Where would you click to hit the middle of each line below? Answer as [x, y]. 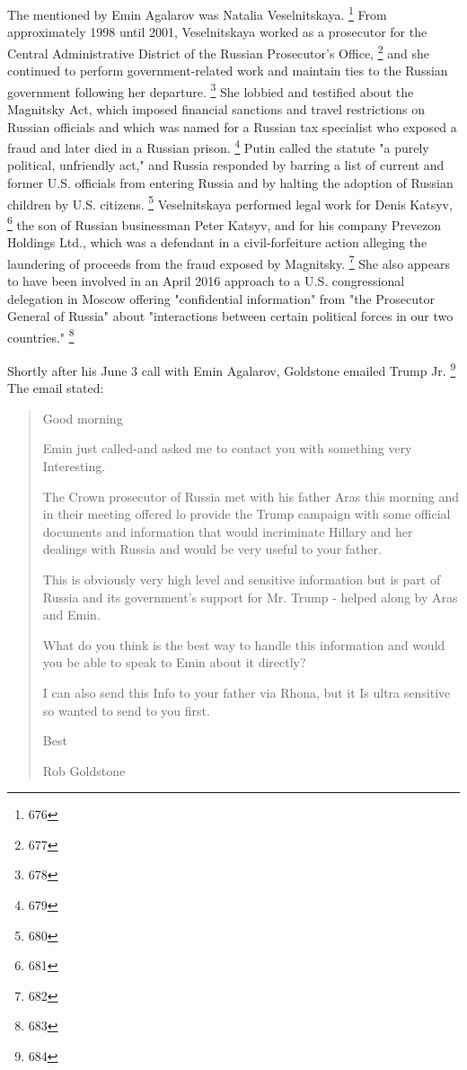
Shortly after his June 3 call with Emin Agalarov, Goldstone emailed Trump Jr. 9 [232, 369]
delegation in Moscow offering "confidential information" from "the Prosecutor [221, 298]
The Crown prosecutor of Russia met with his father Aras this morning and [251, 496]
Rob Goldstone [84, 770]
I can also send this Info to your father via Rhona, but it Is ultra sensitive [247, 692]
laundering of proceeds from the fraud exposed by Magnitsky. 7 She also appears [229, 262]
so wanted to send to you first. [126, 710]
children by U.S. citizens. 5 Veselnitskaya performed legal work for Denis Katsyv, [230, 202]
